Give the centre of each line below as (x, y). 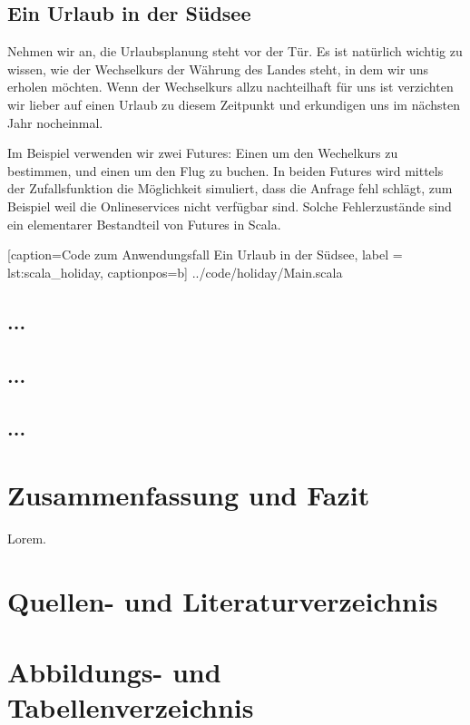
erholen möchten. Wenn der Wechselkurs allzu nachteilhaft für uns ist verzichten (230, 87)
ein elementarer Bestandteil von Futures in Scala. (144, 224)
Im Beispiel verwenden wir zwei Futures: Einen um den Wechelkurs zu (203, 153)
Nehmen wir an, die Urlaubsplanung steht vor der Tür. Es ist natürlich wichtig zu (235, 51)
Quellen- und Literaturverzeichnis (223, 600)
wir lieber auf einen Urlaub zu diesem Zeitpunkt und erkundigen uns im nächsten (234, 104)
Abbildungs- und (114, 671)
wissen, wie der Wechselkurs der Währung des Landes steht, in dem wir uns (218, 69)
